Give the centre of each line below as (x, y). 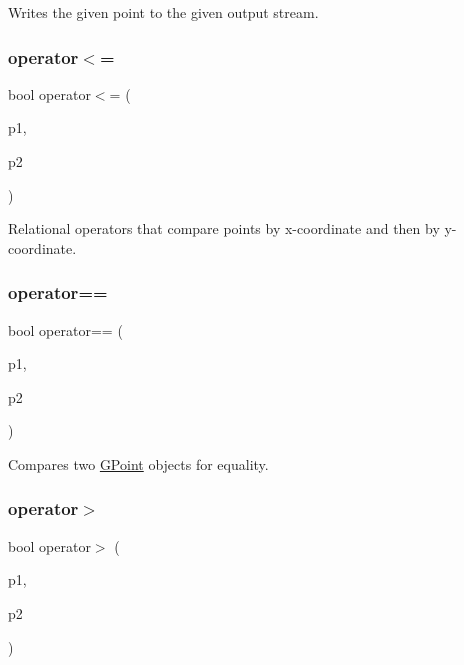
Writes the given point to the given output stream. (163, 12)
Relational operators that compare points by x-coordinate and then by (224, 228)
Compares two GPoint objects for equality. (138, 463)
